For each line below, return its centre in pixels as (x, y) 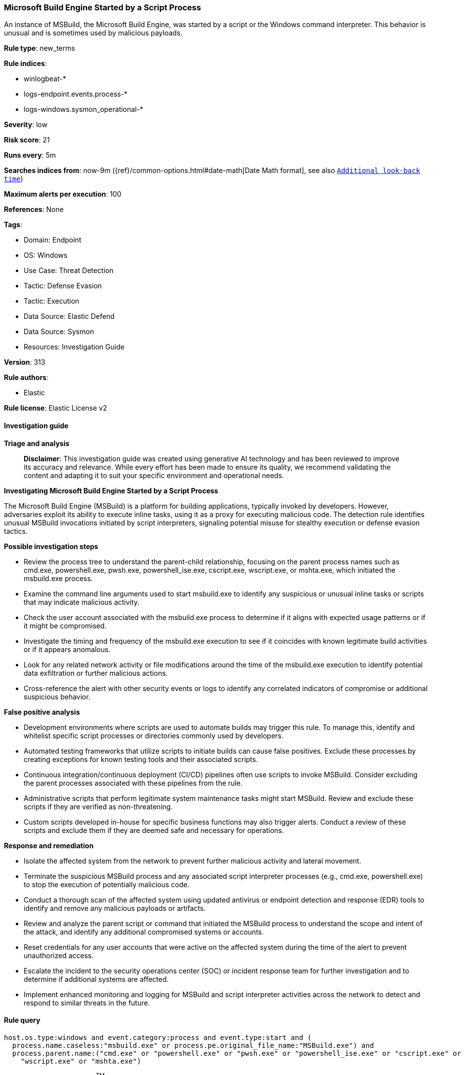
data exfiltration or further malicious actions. (96, 673)
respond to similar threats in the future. (87, 1003)
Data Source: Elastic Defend (69, 316)
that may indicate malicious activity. (82, 602)
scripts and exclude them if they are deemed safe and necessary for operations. (154, 830)
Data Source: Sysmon (59, 332)
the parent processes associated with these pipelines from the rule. (133, 783)
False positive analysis (42, 712)
